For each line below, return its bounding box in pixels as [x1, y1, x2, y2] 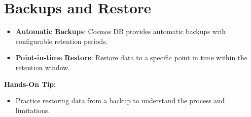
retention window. [15, 62, 70, 72]
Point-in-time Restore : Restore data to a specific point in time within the [15, 52, 248, 63]
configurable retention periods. [15, 36, 108, 46]
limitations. [15, 105, 50, 115]
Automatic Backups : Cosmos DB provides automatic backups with [15, 26, 226, 37]
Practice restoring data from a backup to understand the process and [15, 95, 225, 106]
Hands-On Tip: [4, 78, 56, 89]
